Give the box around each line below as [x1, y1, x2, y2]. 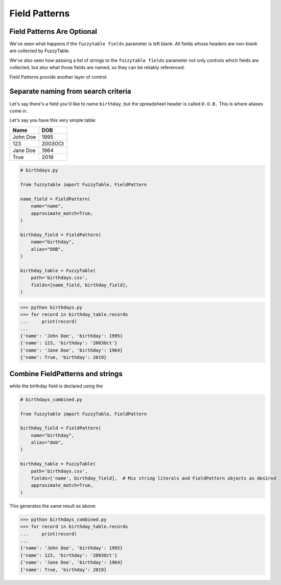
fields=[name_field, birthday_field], [31, 282, 128, 288]
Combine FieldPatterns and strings [9, 369, 123, 378]
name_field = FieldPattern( [20, 196, 90, 202]
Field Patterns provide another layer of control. [9, 74, 108, 80]
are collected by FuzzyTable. [9, 48, 70, 54]
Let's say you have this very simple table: [9, 117, 97, 123]
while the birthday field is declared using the [9, 383, 103, 389]
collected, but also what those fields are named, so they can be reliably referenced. [9, 64, 185, 71]
